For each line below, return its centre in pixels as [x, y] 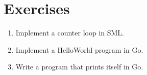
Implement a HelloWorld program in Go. [79, 49]
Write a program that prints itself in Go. [79, 67]
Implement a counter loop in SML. [70, 33]
